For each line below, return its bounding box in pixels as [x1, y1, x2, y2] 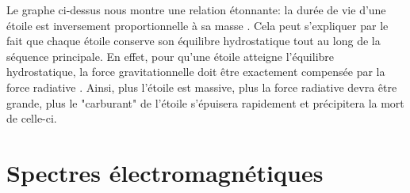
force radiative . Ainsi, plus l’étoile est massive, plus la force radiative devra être [6, 78, 397, 95]
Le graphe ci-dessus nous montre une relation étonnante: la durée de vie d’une [6, 2, 386, 17]
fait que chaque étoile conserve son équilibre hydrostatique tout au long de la [6, 32, 381, 49]
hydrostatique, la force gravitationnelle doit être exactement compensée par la [6, 63, 385, 80]
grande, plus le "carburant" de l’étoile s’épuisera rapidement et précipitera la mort [6, 94, 404, 111]
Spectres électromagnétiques [6, 156, 324, 188]
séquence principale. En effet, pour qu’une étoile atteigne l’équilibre [6, 47, 335, 64]
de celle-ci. [6, 110, 57, 127]
